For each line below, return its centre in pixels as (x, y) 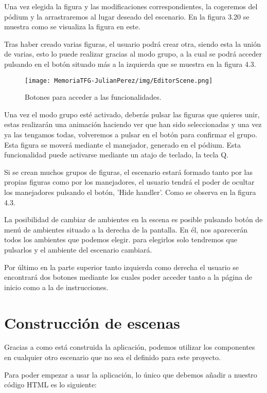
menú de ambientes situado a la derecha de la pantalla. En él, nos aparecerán (126, 229)
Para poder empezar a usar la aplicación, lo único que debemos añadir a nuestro (131, 374)
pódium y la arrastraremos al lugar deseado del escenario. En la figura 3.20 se (127, 16)
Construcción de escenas (92, 322)
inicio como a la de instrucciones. (56, 287)
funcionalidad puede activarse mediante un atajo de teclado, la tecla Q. (117, 155)
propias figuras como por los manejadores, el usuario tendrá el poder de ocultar (129, 182)
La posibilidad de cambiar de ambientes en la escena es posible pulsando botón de (133, 219)
